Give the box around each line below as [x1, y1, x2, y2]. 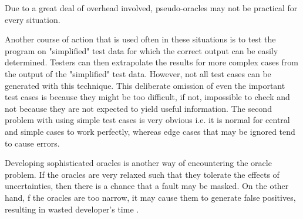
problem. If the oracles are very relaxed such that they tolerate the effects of [5, 168, 280, 180]
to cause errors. [5, 137, 60, 149]
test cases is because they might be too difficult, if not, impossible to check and [5, 91, 290, 103]
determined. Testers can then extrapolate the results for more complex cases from [5, 56, 299, 68]
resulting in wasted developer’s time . [5, 203, 139, 215]
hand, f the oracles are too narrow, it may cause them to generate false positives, [5, 191, 296, 203]
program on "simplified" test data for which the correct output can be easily [5, 44, 278, 57]
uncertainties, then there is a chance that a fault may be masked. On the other [5, 180, 289, 192]
